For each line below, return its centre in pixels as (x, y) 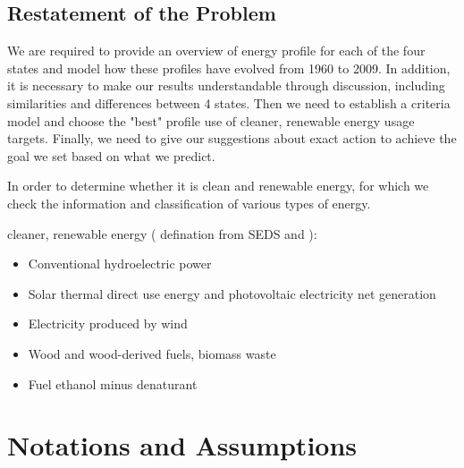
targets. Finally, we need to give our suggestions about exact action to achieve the (232, 138)
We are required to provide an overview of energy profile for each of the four (216, 51)
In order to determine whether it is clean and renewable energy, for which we (218, 186)
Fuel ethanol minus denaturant (113, 383)
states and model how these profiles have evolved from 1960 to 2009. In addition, (229, 68)
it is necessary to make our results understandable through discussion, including (226, 85)
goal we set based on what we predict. (111, 155)
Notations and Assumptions (182, 445)
